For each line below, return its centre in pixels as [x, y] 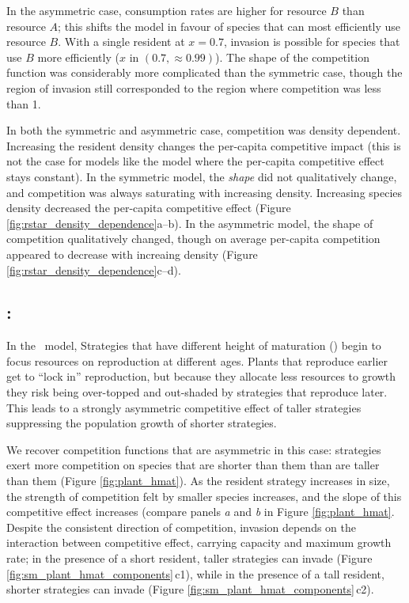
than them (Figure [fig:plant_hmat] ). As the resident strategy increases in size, [198, 481]
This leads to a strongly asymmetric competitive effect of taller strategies [184, 407]
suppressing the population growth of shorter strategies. [142, 423]
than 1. [24, 103]
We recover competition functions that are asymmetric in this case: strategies [194, 449]
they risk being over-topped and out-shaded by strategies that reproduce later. [197, 392]
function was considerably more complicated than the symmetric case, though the [204, 72]
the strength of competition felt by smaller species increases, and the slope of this [204, 496]
